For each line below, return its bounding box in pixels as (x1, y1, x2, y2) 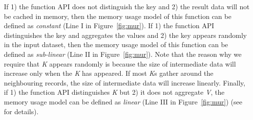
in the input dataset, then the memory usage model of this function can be (4, 39, 228, 50)
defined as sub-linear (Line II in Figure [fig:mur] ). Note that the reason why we (4, 49, 242, 59)
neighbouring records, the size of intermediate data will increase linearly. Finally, (4, 77, 246, 87)
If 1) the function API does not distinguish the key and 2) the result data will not (4, 1, 250, 11)
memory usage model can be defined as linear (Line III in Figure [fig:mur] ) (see (4, 96, 242, 106)
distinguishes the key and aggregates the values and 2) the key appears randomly (4, 30, 247, 40)
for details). (4, 106, 39, 116)
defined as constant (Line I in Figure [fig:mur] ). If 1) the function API (4, 20, 214, 31)
